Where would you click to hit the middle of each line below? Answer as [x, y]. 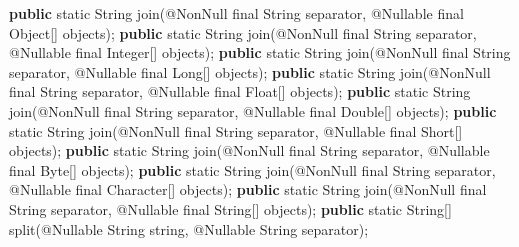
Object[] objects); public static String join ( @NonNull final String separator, [243, 32]
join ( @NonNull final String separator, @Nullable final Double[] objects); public [253, 110]
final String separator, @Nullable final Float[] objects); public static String [240, 91]
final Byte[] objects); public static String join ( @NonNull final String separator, [252, 169]
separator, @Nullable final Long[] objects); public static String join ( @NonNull [250, 71]
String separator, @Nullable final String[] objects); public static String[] [230, 208]
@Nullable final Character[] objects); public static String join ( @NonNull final [248, 189]
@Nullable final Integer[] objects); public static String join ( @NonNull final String [260, 52]
